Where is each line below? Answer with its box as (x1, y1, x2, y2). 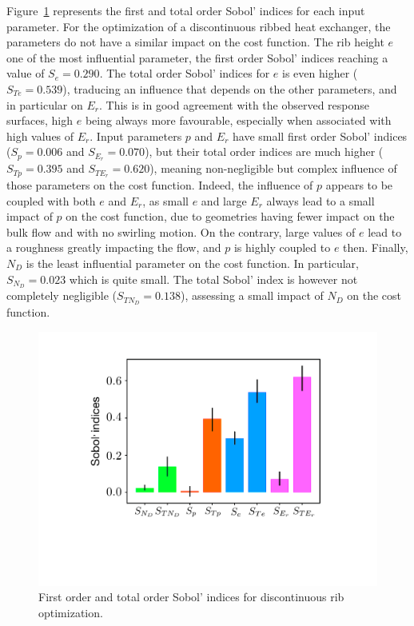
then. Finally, (343, 239, 408, 256)
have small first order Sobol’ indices (233, 127, 408, 144)
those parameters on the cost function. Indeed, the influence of (6, 177, 313, 193)
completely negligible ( (6, 287, 117, 304)
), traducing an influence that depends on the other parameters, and (62, 80, 397, 97)
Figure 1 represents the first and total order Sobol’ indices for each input (6, 2, 365, 18)
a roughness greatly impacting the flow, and (6, 239, 221, 256)
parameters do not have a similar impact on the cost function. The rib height (6, 34, 384, 50)
